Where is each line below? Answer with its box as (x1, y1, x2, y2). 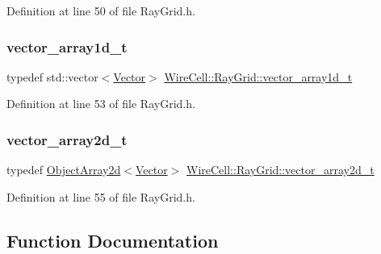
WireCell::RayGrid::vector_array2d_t (186, 161, 375, 178)
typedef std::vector (6, 68, 98, 85)
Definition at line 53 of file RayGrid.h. (6, 95, 195, 112)
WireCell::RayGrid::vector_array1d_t (164, 68, 353, 85)
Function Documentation (6, 227, 219, 252)
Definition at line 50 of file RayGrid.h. (6, 2, 195, 19)
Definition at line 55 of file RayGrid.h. (6, 188, 195, 205)
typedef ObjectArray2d (6, 161, 121, 178)
